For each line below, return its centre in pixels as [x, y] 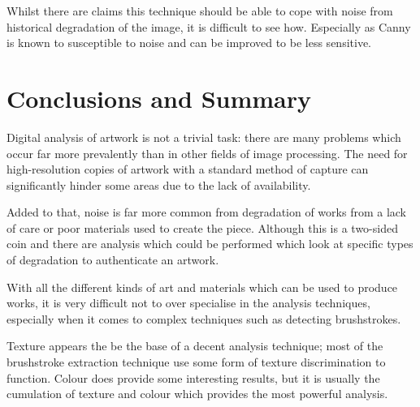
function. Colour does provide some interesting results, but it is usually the [193, 377]
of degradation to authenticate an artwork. [113, 260]
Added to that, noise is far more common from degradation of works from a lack [207, 212]
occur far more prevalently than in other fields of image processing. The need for [207, 153]
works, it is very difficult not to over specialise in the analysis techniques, [188, 303]
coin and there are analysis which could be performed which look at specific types [210, 244]
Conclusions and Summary [159, 98]
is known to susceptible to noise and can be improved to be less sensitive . [189, 43]
